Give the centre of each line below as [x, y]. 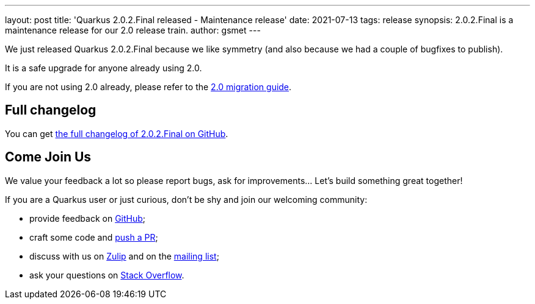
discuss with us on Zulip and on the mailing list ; [124, 256]
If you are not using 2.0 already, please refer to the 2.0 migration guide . [148, 87]
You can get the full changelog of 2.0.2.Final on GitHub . [117, 133]
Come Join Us [48, 157]
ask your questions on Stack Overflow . [107, 275]
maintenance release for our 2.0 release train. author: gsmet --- [133, 30]
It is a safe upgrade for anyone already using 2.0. [104, 68]
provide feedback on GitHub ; [88, 218]
